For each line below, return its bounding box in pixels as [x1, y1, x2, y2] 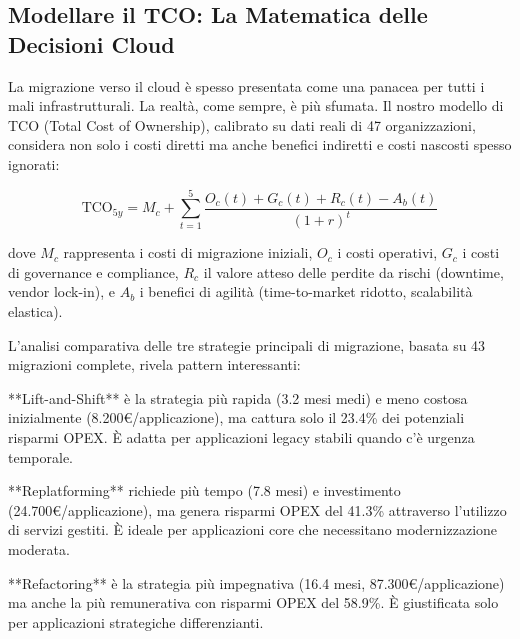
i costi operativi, [337, 242, 438, 263]
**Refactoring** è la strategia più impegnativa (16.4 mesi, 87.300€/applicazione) [8, 572, 505, 593]
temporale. [8, 446, 73, 467]
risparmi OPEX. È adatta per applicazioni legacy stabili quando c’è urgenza [8, 427, 475, 448]
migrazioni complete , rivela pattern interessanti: [8, 354, 301, 375]
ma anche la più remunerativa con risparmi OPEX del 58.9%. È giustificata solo [8, 592, 499, 613]
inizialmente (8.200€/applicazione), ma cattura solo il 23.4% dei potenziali [8, 407, 465, 428]
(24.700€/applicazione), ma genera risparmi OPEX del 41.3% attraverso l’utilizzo [8, 499, 507, 520]
